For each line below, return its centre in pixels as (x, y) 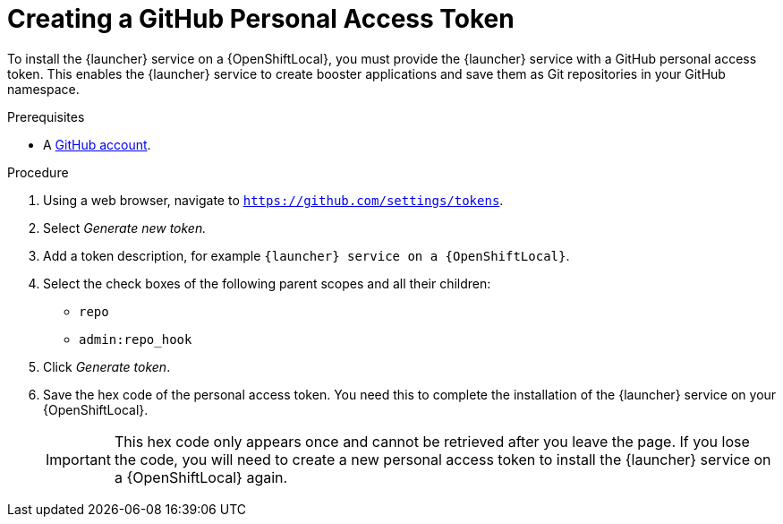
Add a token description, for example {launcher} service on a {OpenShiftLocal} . (306, 255)
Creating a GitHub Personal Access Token (261, 19)
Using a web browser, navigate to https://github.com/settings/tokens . (273, 200)
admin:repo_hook (136, 339)
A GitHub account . (97, 144)
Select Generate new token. (125, 228)
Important (78, 459)
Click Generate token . (107, 366)
